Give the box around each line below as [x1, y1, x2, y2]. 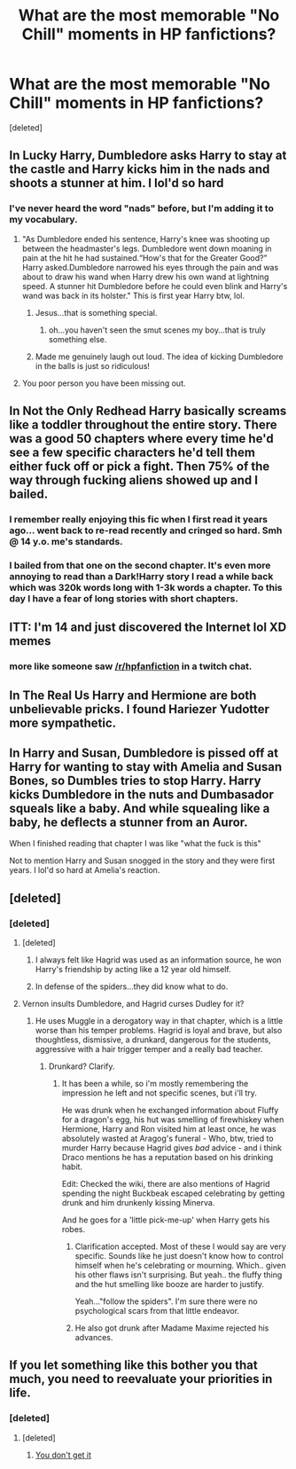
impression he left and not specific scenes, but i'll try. [61, 1088, 257, 1098]
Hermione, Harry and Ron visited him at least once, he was [61, 1124, 277, 1135]
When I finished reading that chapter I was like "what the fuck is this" [9, 838, 261, 849]
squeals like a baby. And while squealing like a [9, 800, 270, 816]
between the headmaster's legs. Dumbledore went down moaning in [21, 243, 272, 254]
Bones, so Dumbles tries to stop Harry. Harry [9, 773, 261, 788]
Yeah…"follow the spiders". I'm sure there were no [74, 1296, 259, 1307]
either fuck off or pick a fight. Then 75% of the [9, 459, 270, 475]
